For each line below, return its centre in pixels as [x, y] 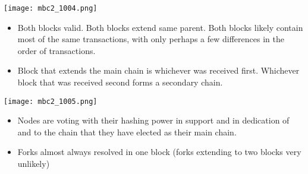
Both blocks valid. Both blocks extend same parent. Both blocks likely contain [160, 27]
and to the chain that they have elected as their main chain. [127, 132]
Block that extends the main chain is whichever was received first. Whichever [158, 70]
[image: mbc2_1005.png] [51, 101]
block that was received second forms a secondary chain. [120, 82]
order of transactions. [56, 50]
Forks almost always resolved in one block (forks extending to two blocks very [159, 152]
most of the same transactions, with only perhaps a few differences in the [151, 39]
